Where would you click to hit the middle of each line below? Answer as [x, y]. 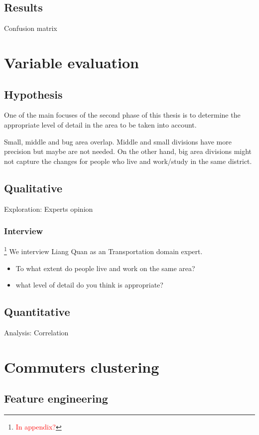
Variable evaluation [71, 62]
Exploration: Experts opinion [49, 209]
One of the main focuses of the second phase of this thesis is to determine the [122, 115]
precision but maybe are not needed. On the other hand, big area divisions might [128, 151]
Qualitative [33, 188]
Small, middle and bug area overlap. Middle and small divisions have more [118, 141]
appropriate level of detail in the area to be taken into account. [100, 124]
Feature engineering [56, 398]
